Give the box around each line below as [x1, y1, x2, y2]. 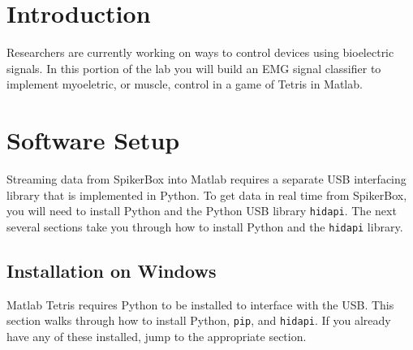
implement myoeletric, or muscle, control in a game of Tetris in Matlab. [6, 76, 363, 93]
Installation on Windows [6, 257, 217, 283]
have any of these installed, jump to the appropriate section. [6, 327, 307, 344]
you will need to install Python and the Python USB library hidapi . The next [6, 202, 397, 219]
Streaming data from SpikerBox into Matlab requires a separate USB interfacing [6, 171, 407, 188]
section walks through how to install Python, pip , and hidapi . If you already [6, 312, 391, 329]
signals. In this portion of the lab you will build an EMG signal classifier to [6, 59, 381, 76]
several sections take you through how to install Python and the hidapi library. [6, 218, 403, 235]
